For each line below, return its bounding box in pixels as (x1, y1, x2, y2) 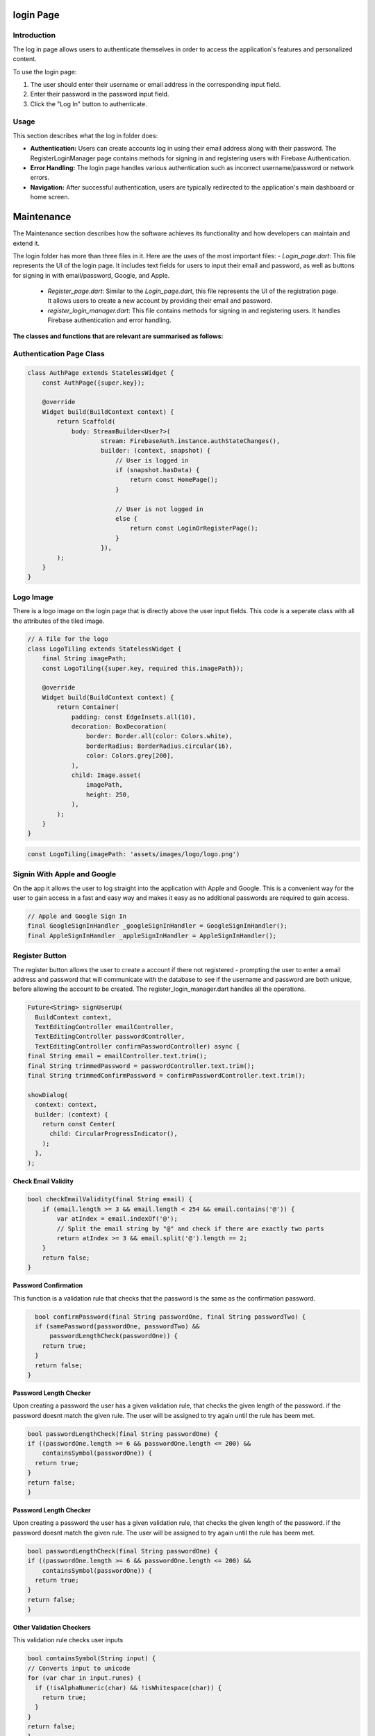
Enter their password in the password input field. (30, 90, 169, 99)
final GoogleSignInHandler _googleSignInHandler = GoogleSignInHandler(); (27, 922, 288, 930)
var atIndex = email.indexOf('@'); (56, 1215, 178, 1223)
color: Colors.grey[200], (85, 752, 174, 760)
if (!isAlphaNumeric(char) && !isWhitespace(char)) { (35, 1684, 222, 1692)
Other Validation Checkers (12, 1624, 92, 1632)
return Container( (56, 703, 119, 711)
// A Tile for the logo (27, 635, 109, 643)
